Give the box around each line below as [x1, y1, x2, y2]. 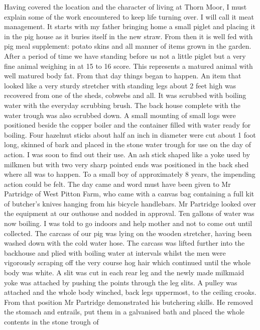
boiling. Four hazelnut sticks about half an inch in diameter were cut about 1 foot [4, 129, 256, 140]
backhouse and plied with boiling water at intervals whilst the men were [4, 247, 226, 258]
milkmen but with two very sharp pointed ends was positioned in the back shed [4, 159, 249, 169]
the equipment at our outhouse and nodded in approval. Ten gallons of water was [4, 208, 254, 218]
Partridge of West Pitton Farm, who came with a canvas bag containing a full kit [4, 188, 254, 199]
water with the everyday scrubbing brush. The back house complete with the [4, 99, 240, 110]
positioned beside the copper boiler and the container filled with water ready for [4, 120, 251, 130]
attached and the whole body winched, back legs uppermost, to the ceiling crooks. [4, 287, 256, 297]
